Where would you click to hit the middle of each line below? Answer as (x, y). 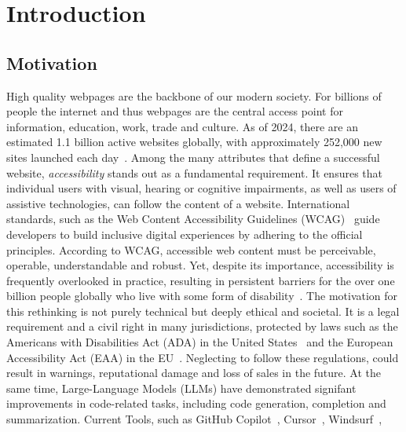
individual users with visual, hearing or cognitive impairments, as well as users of (201, 188)
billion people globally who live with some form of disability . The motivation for (202, 296)
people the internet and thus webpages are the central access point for (175, 111)
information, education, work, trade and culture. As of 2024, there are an (182, 126)
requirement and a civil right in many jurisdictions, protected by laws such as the (202, 326)
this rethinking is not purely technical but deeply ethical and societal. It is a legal (203, 311)
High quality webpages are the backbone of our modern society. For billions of (194, 95)
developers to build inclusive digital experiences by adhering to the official (185, 234)
